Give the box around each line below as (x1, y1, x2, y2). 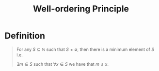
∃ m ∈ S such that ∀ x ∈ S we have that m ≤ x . (16, 61, 109, 67)
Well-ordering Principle (32, 3, 129, 14)
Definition (4, 30, 46, 41)
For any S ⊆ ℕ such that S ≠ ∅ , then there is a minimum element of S (16, 47, 155, 52)
